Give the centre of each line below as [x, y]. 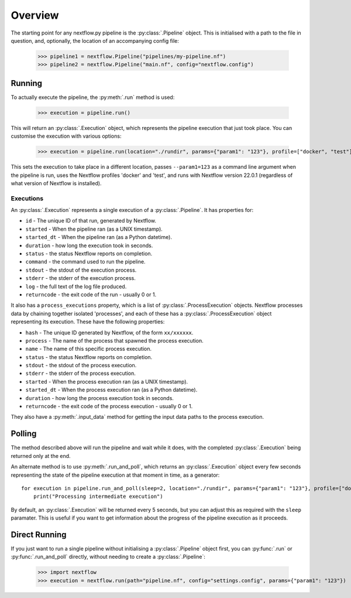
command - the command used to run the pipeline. [85, 262]
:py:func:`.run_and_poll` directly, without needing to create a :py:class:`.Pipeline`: [108, 557]
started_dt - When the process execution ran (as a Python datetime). [111, 390]
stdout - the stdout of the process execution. [81, 365]
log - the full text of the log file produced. [76, 286]
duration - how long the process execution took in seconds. [99, 398]
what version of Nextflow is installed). [56, 183]
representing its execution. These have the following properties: [88, 322]
